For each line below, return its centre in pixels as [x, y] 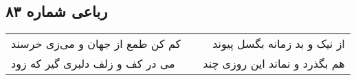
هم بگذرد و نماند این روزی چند [274, 64]
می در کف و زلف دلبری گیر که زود [93, 64]
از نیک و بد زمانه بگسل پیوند [279, 44]
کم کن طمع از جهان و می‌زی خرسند [96, 44]
